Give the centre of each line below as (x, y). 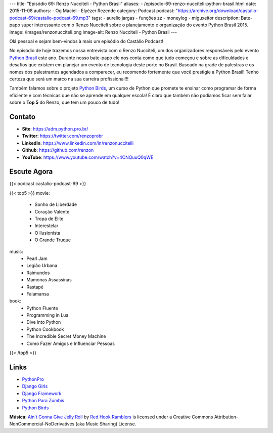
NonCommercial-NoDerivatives (42, 424)
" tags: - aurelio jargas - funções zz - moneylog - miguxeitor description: (164, 18)
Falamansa (38, 294)
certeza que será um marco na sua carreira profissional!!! (69, 79)
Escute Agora (31, 172)
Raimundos (38, 273)
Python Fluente (42, 308)
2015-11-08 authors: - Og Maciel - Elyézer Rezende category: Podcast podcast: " (94, 11)
